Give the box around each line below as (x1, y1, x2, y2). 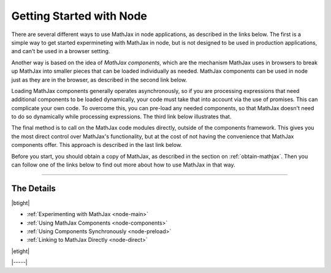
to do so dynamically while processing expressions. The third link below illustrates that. (11, 113, 232, 121)
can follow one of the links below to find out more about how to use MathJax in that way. (11, 161, 235, 168)
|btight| (11, 199, 30, 206)
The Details (11, 183, 56, 193)
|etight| (11, 247, 30, 255)
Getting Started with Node (11, 9, 147, 23)
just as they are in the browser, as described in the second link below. (11, 76, 188, 83)
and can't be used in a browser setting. (11, 48, 110, 55)
